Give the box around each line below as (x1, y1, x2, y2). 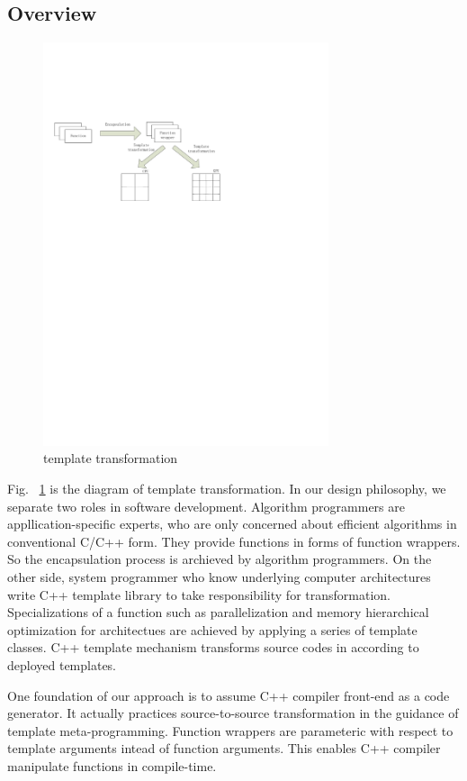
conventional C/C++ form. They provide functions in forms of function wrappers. (7, 531, 461, 550)
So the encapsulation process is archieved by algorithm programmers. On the (7, 549, 432, 568)
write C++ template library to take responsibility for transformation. (7, 585, 391, 604)
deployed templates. (7, 655, 117, 674)
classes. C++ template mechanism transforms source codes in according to (7, 638, 419, 657)
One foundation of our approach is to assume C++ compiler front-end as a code (7, 686, 450, 704)
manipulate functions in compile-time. (7, 756, 217, 775)
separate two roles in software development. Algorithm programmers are (7, 496, 405, 515)
